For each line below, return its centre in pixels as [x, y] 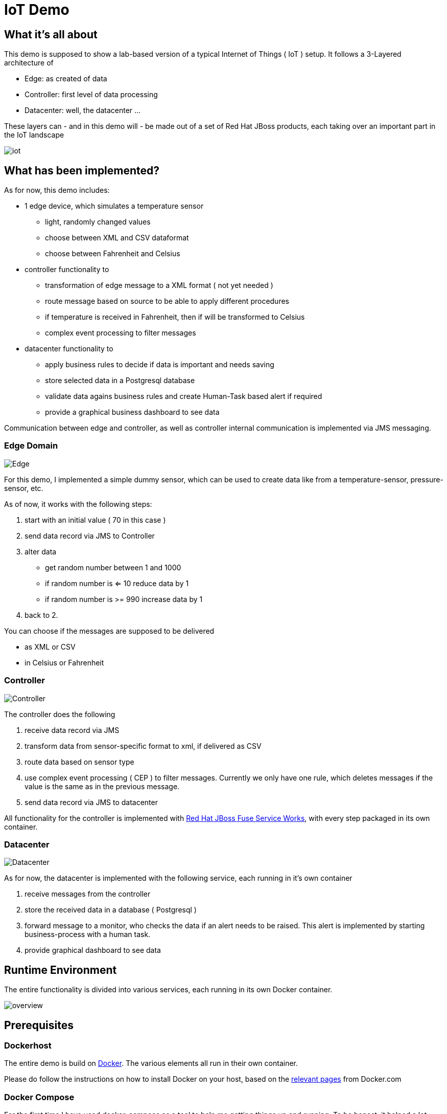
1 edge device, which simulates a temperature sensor [114, 206]
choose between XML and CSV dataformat [117, 238]
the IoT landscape [34, 135]
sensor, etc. [24, 488]
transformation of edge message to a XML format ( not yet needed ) [159, 285]
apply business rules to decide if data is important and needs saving [160, 365]
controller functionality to [67, 270]
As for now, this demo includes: [57, 190]
